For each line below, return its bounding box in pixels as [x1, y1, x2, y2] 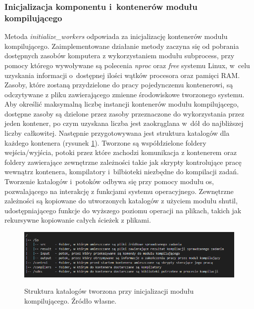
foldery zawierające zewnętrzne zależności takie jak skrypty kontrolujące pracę [4, 156, 242, 167]
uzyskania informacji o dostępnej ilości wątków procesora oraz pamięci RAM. [4, 70, 240, 80]
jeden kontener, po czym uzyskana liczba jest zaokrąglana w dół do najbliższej [4, 118, 244, 128]
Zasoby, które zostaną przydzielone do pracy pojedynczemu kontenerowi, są [4, 79, 233, 90]
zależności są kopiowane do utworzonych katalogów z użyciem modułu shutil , [4, 195, 238, 206]
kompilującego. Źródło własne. [24, 296, 117, 306]
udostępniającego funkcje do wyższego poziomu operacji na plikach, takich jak [4, 205, 242, 215]
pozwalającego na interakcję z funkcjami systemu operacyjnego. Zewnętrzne [4, 186, 234, 196]
